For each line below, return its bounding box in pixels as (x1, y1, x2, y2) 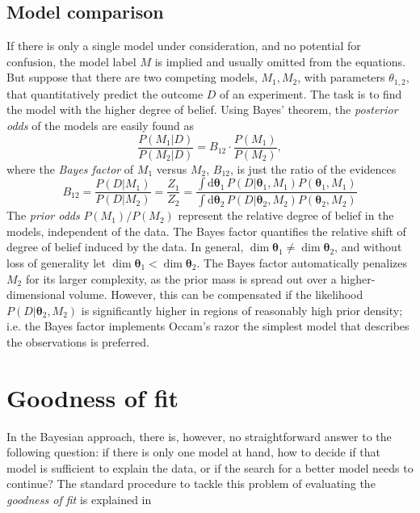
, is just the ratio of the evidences (230, 160, 397, 177)
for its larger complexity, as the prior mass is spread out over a (25, 270, 337, 287)
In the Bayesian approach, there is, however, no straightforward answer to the (6, 427, 392, 444)
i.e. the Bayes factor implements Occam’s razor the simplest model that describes (6, 317, 409, 334)
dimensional (6, 286, 65, 303)
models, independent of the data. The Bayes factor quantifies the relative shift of (6, 222, 406, 239)
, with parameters (297, 69, 385, 86)
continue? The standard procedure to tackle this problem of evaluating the (6, 475, 376, 492)
